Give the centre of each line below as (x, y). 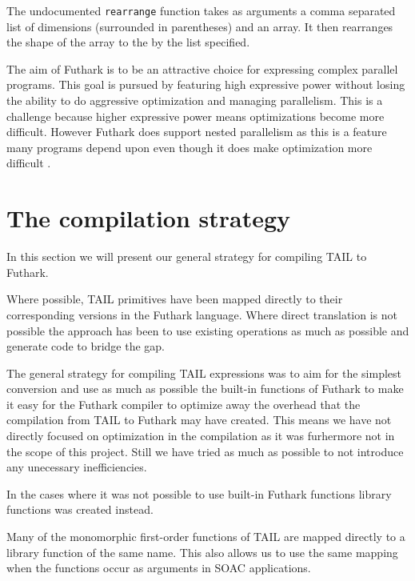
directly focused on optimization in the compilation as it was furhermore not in (201, 436)
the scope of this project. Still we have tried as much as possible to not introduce (205, 451)
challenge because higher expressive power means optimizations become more (196, 116)
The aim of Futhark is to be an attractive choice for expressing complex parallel (202, 68)
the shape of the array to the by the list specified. (128, 42)
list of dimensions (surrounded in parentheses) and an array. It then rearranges (200, 26)
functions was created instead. (80, 509)
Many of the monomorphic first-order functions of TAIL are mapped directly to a (206, 537)
